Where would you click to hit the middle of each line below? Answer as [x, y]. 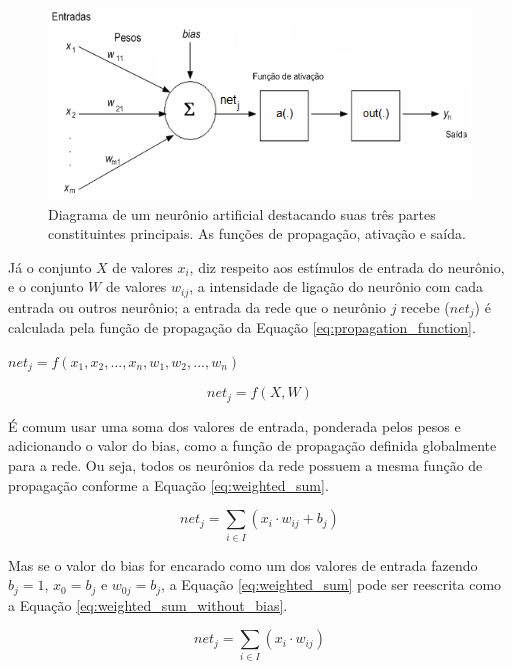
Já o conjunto [50, 266]
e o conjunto [46, 286]
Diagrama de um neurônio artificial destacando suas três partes [242, 213]
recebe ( [425, 306]
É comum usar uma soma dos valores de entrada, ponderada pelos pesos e [234, 425]
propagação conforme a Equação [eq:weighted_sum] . [168, 484]
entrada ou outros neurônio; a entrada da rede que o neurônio [197, 306]
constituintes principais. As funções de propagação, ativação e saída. [257, 233]
